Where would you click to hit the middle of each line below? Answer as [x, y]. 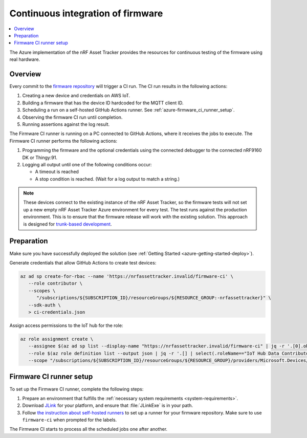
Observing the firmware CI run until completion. [72, 117]
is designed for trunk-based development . [68, 224]
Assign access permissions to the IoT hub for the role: [66, 325]
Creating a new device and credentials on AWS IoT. [76, 96]
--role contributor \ [56, 283]
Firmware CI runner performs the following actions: [63, 141]
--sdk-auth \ [45, 305]
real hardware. [25, 59]
